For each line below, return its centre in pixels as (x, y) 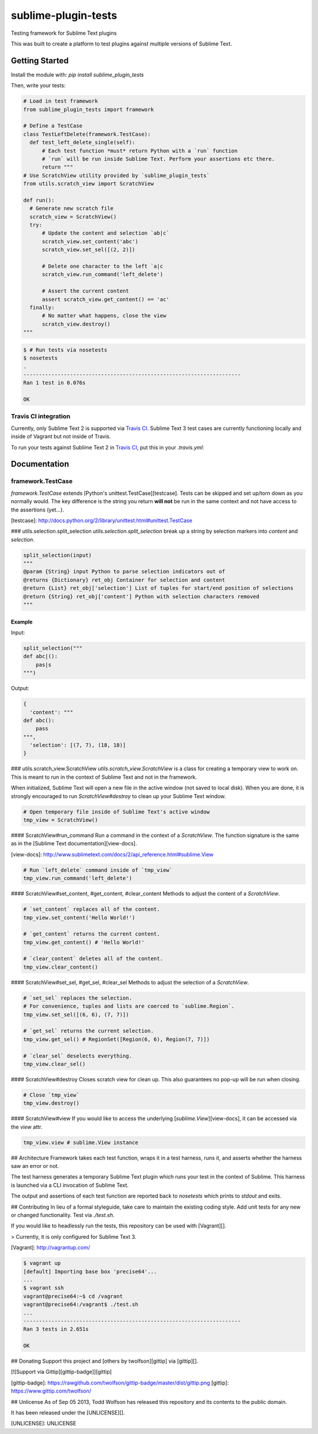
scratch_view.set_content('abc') (90, 241)
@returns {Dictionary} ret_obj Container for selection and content (124, 580)
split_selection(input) (58, 555)
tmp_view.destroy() (51, 1103)
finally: (42, 307)
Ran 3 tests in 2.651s (56, 1329)
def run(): (39, 200)
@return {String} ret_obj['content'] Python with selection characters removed (141, 596)
